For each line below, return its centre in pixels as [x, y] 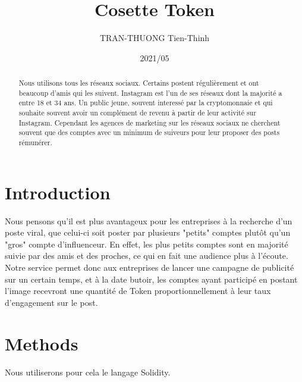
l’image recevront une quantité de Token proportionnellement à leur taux [138, 291]
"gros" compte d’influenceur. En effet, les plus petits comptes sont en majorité [147, 244]
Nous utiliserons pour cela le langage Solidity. [88, 372]
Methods [42, 343]
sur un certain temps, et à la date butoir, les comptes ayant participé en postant [151, 279]
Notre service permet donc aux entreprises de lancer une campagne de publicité [150, 267]
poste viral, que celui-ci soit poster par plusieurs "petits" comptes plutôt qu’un [148, 232]
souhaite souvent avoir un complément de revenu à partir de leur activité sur [137, 113]
